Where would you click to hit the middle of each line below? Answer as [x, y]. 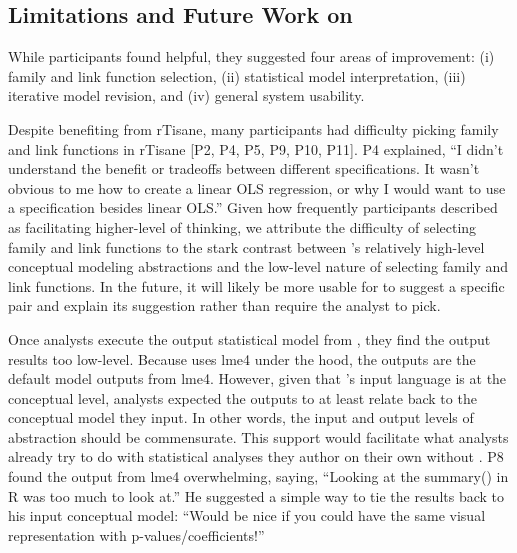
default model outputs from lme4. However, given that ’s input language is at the [257, 378]
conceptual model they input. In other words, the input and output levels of [241, 417]
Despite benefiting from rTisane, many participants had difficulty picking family [253, 128]
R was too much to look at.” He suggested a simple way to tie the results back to [256, 495]
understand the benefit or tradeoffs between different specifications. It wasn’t [244, 168]
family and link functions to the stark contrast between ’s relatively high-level [246, 246]
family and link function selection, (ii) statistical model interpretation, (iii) [237, 75]
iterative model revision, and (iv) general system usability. [186, 95]
